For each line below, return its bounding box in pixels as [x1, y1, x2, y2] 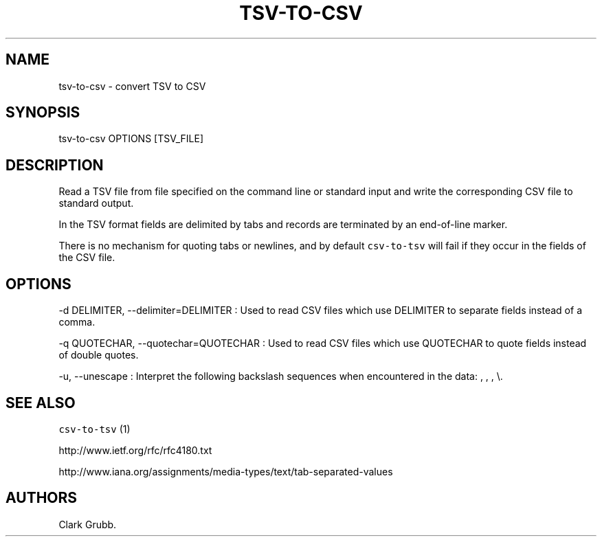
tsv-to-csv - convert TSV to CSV [58, 80, 206, 92]
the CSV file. [58, 251, 115, 264]
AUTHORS [5, 489, 78, 507]
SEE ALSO [5, 394, 76, 411]
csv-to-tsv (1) [58, 422, 131, 435]
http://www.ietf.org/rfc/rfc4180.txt [58, 444, 212, 456]
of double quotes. [58, 349, 139, 361]
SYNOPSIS [5, 104, 80, 122]
